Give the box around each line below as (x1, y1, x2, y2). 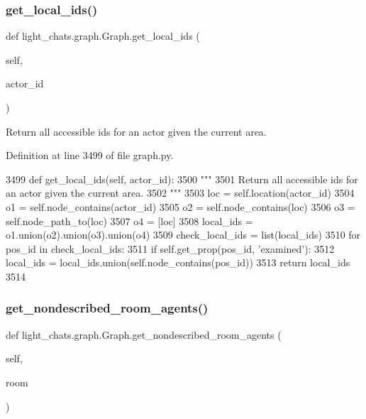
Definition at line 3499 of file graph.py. (6, 148, 174, 163)
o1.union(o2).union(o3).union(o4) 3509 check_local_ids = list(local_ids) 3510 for (6, 227, 361, 242)
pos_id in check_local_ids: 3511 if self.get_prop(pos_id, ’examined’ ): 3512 (6, 241, 335, 256)
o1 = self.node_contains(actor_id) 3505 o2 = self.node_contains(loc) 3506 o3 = (6, 199, 355, 214)
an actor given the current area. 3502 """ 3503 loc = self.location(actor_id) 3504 (6, 185, 355, 200)
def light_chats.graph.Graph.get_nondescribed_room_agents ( (6, 327, 282, 342)
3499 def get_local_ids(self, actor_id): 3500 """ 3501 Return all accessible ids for (6, 171, 358, 186)
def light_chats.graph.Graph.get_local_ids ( (6, 28, 200, 43)
